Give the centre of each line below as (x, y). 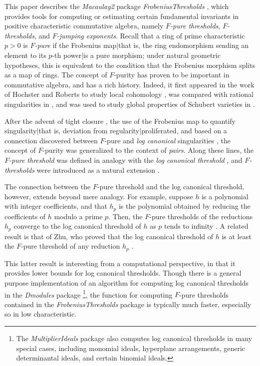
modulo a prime (78, 216)
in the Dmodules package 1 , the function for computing (89, 294)
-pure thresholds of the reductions (201, 216)
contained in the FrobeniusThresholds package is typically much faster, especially (128, 304)
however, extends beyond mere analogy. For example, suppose (99, 196)
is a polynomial (225, 196)
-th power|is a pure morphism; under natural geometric (136, 55)
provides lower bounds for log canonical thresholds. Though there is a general (123, 273)
